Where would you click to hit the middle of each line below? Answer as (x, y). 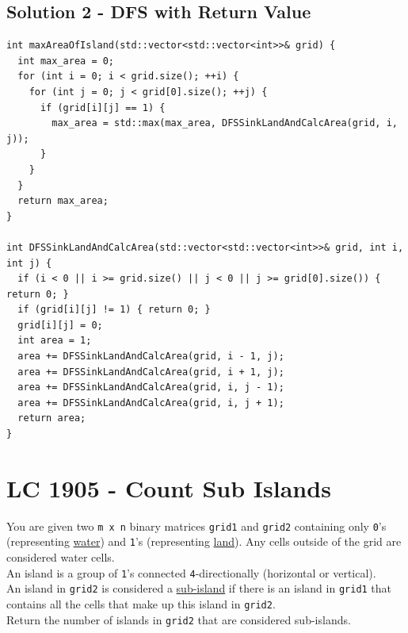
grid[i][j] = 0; (60, 325)
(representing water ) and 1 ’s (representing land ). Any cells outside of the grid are (204, 541)
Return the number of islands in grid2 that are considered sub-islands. (179, 619)
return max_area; (63, 201)
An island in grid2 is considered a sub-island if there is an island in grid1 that (199, 588)
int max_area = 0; (66, 61)
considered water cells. (61, 557)
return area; (52, 418)
